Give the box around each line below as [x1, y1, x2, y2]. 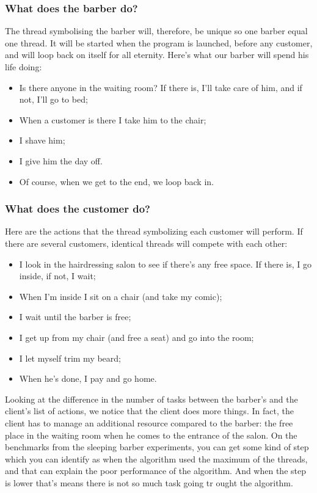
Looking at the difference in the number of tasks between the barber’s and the [5, 392, 298, 405]
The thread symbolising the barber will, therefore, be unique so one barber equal [5, 24, 308, 37]
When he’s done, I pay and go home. [19, 372, 157, 385]
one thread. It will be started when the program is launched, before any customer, [5, 36, 313, 49]
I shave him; [19, 134, 65, 147]
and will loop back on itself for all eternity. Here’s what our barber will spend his [5, 48, 309, 61]
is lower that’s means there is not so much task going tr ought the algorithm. [5, 476, 293, 489]
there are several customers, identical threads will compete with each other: [5, 236, 288, 249]
